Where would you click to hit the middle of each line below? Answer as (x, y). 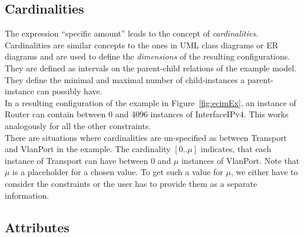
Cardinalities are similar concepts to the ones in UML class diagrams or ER (142, 45)
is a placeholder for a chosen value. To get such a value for (118, 172)
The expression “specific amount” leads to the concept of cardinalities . (132, 33)
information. (27, 195)
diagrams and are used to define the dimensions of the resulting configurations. (148, 56)
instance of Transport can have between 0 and (88, 160)
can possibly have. (70, 91)
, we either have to (264, 172)
